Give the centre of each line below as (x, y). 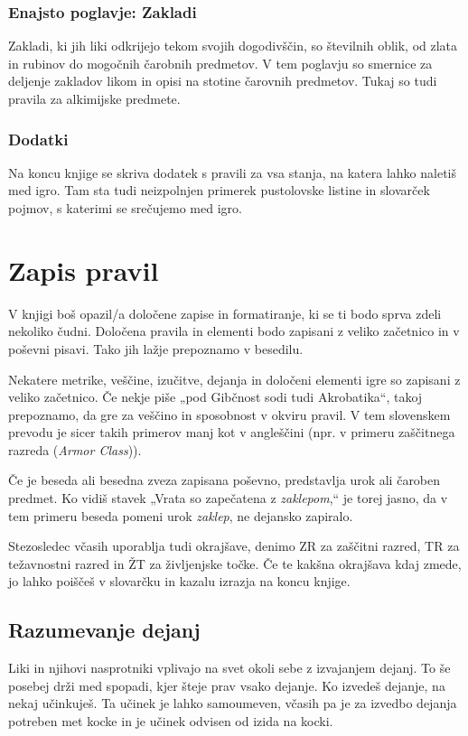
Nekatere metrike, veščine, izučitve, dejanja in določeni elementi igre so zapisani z (234, 379)
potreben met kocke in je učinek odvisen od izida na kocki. (171, 721)
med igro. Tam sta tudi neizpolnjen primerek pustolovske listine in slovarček (219, 190)
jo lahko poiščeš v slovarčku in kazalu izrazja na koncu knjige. (179, 581)
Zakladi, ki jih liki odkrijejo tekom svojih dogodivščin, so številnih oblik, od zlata (233, 46)
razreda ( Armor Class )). (75, 449)
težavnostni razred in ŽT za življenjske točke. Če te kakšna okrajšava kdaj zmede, (235, 563)
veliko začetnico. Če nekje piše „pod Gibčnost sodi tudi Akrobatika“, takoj (215, 397)
